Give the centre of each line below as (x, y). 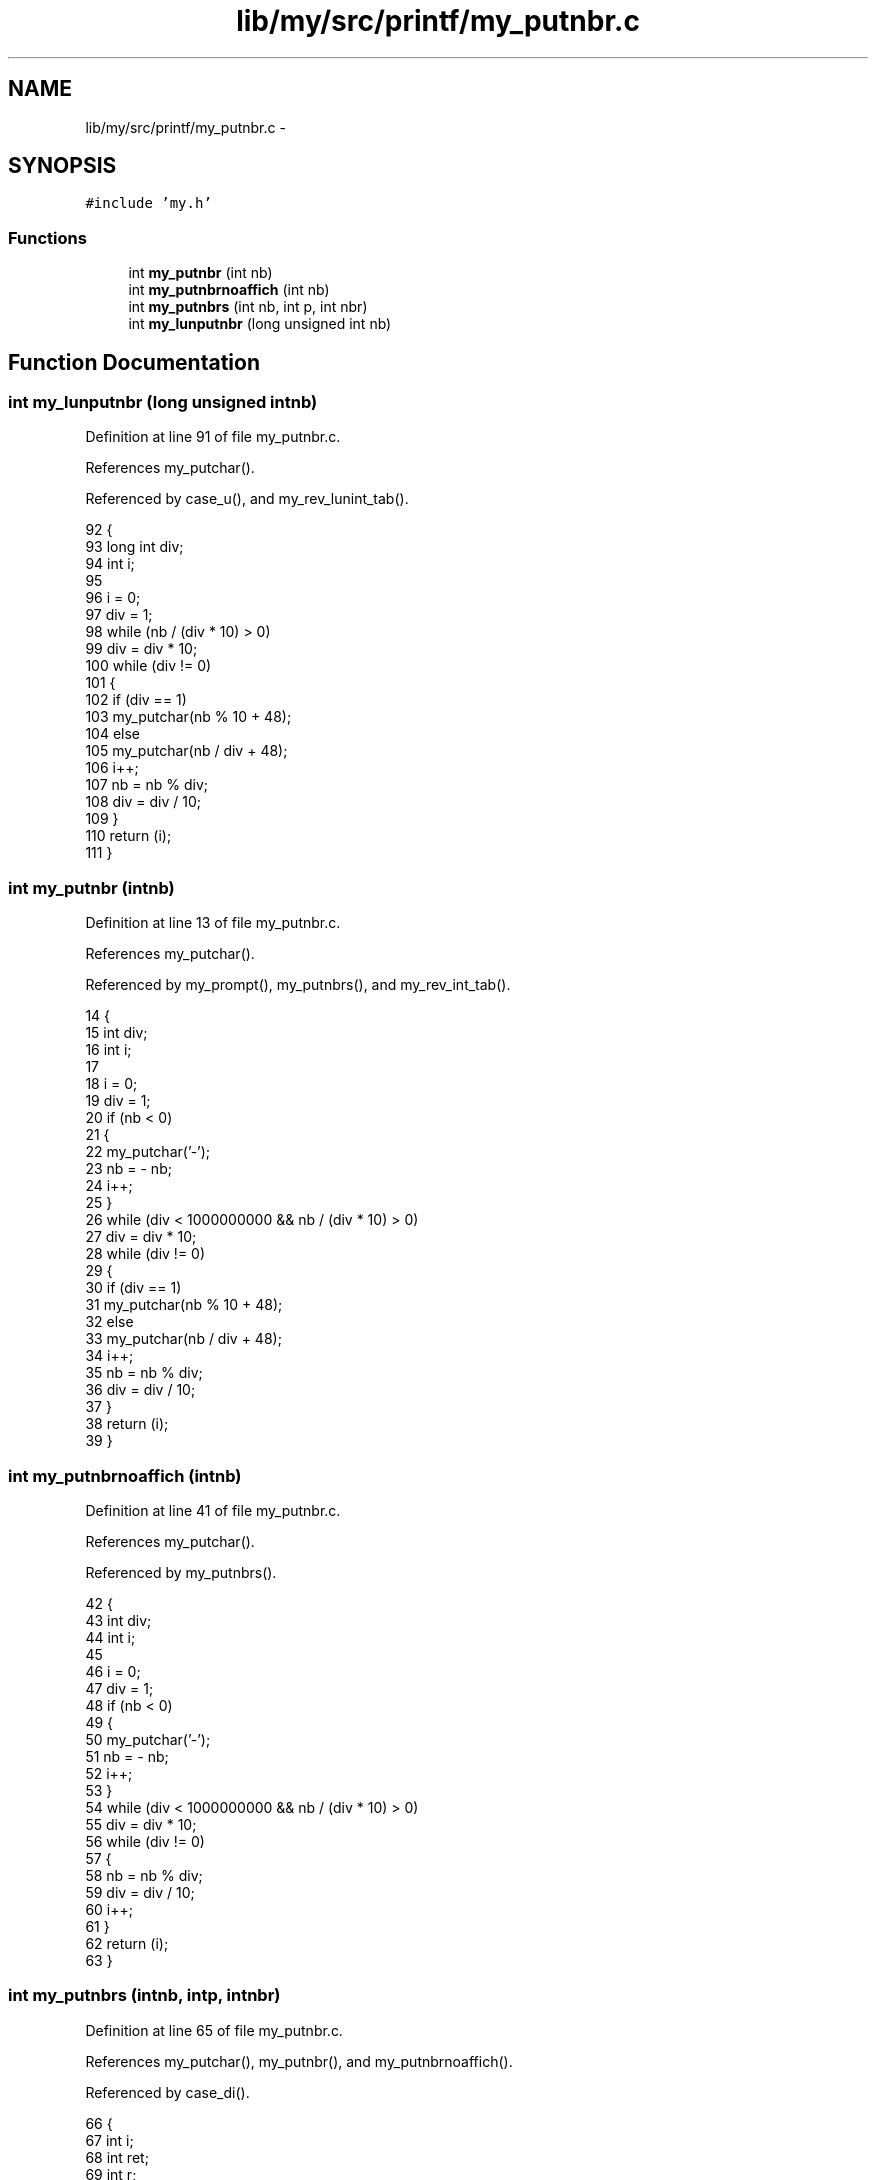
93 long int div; (134, 547)
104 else (113, 734)
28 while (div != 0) (145, 1254)
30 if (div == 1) (133, 1288)
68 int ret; (117, 2157)
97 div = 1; (119, 615)
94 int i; (110, 564)
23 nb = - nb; (128, 1169)
